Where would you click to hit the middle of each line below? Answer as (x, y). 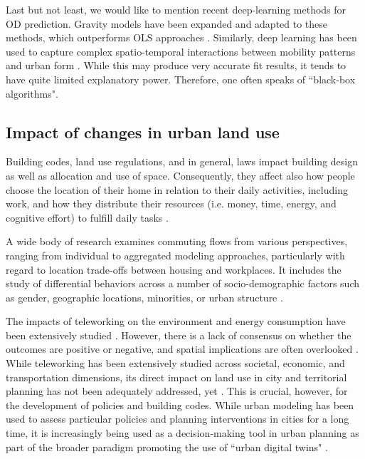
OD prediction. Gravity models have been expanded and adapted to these (167, 23)
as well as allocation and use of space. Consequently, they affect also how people (180, 175)
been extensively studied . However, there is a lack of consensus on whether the (179, 335)
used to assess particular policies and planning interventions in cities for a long (178, 419)
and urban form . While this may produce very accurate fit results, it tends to (176, 65)
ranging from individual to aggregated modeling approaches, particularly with (175, 255)
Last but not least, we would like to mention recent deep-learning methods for (176, 9)
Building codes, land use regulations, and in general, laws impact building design (182, 161)
